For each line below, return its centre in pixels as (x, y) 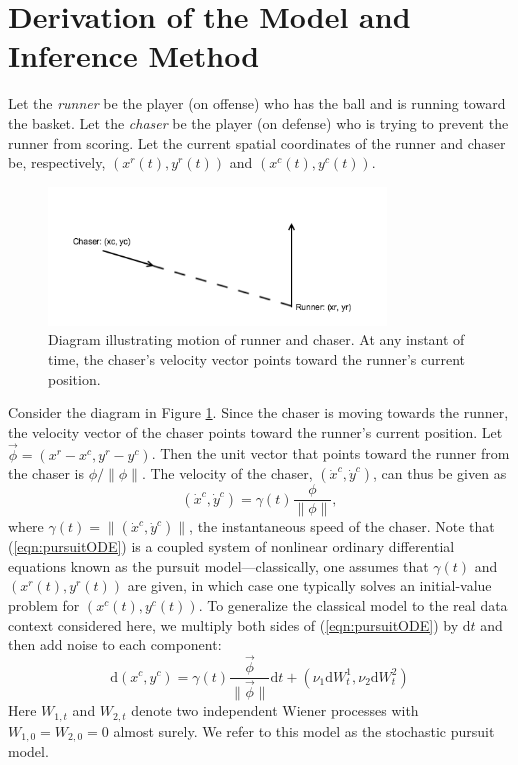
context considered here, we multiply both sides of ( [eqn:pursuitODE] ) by (233, 624)
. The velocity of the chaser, (227, 473)
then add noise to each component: (115, 644)
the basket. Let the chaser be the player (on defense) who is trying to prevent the (258, 122)
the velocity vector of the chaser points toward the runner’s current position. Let (255, 431)
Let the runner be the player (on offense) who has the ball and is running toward (257, 103)
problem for (44, 605)
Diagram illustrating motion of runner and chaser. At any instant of (256, 339)
